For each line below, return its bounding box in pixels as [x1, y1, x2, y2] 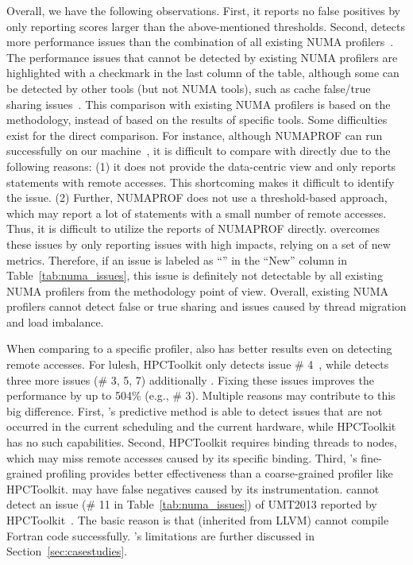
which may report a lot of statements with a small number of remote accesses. [6, 204, 387, 221]
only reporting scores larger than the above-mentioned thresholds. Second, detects [6, 17, 405, 34]
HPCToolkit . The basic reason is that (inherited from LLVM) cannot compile [6, 512, 389, 528]
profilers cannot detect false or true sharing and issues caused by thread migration [6, 298, 407, 315]
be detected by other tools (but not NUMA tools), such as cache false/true [6, 79, 371, 96]
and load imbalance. [6, 313, 104, 330]
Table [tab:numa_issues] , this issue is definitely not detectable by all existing [6, 267, 383, 284]
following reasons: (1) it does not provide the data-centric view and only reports [6, 157, 396, 174]
